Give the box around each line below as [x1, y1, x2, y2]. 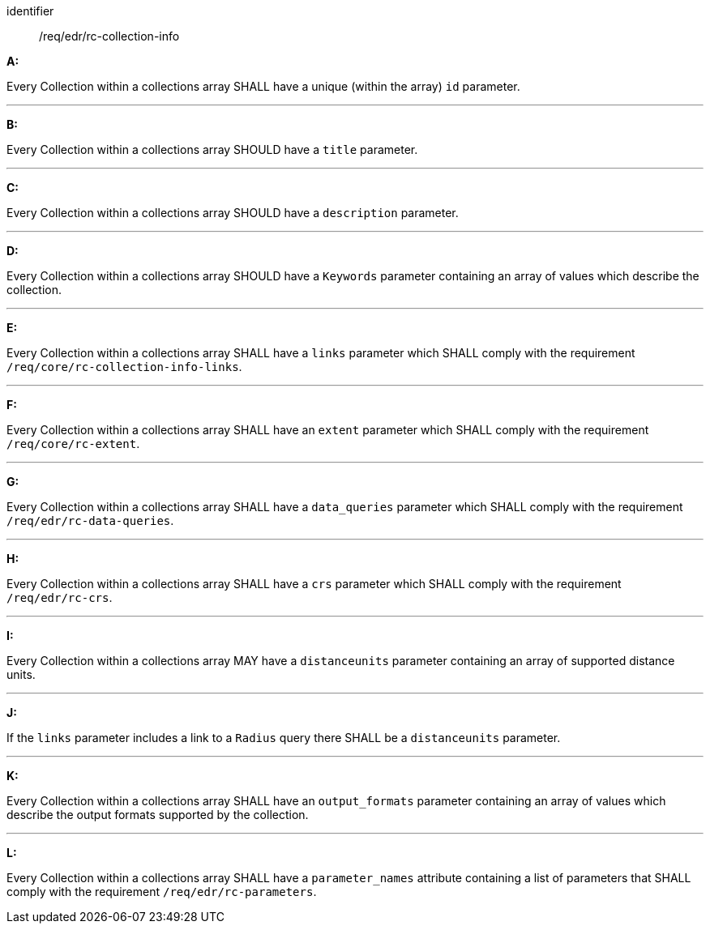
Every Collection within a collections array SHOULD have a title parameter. [6, 143, 418, 156]
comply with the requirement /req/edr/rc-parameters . [6, 885, 317, 898]
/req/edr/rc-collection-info [39, 29, 180, 43]
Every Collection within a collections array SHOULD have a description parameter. [6, 206, 459, 220]
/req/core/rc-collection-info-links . [6, 360, 242, 373]
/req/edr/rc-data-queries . [6, 514, 174, 527]
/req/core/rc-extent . [6, 437, 140, 450]
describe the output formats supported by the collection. [6, 808, 309, 821]
